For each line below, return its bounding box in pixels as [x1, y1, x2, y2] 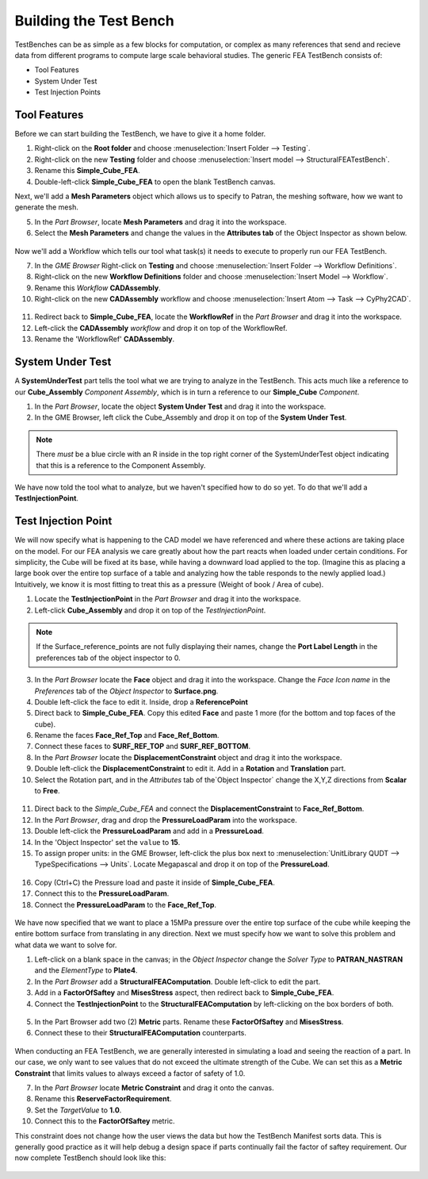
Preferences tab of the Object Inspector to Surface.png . [34, 686, 219, 696]
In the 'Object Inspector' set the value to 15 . [34, 837, 181, 847]
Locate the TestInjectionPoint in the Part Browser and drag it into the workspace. [34, 594, 301, 604]
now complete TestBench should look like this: [14, 1153, 166, 1162]
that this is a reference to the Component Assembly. [36, 460, 206, 470]
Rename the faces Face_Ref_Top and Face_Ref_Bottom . [34, 731, 220, 740]
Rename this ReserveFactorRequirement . [34, 1094, 172, 1104]
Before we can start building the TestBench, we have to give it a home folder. [14, 129, 266, 139]
